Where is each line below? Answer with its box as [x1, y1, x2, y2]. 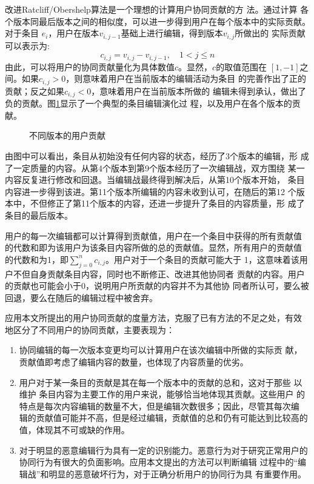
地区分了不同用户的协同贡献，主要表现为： [5, 323, 175, 336]
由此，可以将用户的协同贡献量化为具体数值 [5, 60, 175, 73]
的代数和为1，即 [5, 253, 68, 265]
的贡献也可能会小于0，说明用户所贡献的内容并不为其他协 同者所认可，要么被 [5, 279, 309, 292]
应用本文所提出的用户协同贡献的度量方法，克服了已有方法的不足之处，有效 [5, 311, 302, 324]
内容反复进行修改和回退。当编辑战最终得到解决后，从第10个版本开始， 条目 [5, 173, 305, 186]
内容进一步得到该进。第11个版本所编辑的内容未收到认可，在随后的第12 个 [5, 185, 296, 197]
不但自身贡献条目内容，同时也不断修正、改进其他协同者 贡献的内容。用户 [13, 267, 305, 280]
